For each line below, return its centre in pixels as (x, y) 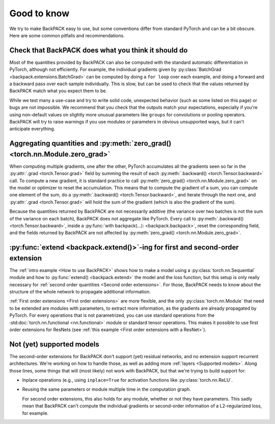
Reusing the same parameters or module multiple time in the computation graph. (106, 389)
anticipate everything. (32, 129)
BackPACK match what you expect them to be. (58, 91)
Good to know (39, 13)
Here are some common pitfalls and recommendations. (67, 35)
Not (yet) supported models (54, 344)
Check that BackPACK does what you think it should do (99, 50)
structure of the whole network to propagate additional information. (80, 292)
